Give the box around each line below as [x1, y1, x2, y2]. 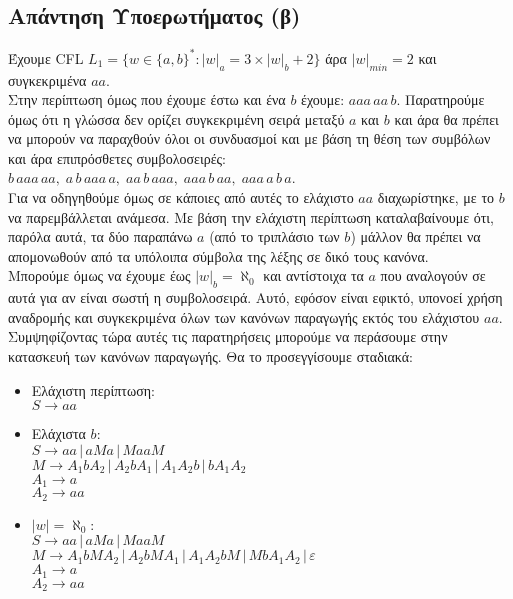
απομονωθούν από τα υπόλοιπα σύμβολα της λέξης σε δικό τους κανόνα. [8, 245, 429, 266]
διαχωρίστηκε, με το [377, 187, 495, 208]
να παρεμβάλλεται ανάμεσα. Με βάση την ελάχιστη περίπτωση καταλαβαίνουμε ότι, [8, 206, 494, 227]
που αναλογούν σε [380, 265, 486, 286]
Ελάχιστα [31, 423, 86, 444]
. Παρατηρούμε [396, 89, 485, 110]
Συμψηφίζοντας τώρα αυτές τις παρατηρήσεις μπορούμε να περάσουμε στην [8, 326, 448, 347]
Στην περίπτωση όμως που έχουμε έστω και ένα [8, 89, 286, 110]
